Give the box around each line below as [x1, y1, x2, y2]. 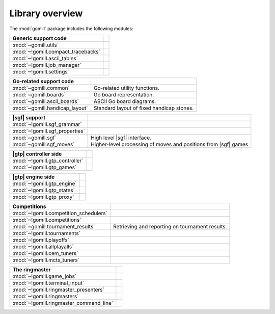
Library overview [9, 8, 83, 19]
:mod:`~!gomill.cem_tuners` [12, 250, 78, 257]
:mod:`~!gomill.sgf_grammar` [12, 120, 82, 127]
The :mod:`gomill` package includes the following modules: [9, 25, 133, 32]
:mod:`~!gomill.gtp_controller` [12, 157, 84, 164]
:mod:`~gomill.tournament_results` [12, 223, 95, 230]
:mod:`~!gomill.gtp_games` [12, 164, 77, 171]
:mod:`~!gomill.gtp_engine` [12, 180, 77, 187]
